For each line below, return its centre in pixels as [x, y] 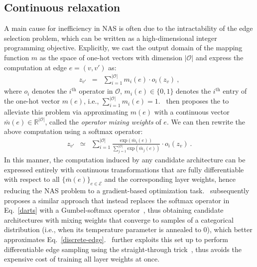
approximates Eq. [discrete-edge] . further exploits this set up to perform [116, 239]
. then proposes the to [193, 101]
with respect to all [32, 179]
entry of [235, 91]
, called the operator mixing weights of [103, 121]
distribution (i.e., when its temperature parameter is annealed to [103, 229]
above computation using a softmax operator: [73, 131]
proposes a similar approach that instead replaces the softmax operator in [117, 200]
